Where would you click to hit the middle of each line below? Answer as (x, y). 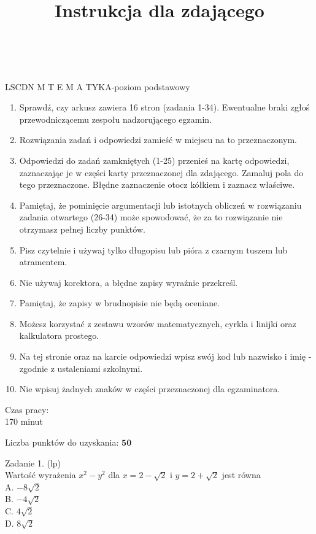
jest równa (241, 475)
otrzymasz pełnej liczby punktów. (82, 229)
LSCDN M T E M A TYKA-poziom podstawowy (98, 86)
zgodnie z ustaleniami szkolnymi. (81, 368)
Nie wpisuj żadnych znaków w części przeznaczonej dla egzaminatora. (150, 389)
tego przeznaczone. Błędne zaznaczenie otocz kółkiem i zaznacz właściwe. (157, 184)
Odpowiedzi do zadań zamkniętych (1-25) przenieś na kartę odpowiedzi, (154, 160)
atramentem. (43, 262)
